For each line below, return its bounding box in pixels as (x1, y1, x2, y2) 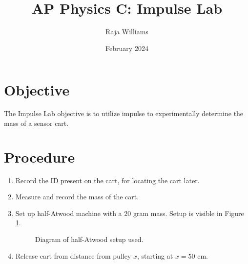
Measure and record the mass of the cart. (15, 192, 139, 202)
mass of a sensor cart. (4, 118, 69, 128)
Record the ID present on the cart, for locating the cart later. (15, 175, 200, 185)
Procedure (4, 146, 75, 167)
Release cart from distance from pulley (15, 250, 131, 261)
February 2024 (105, 43, 148, 53)
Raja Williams (105, 26, 148, 37)
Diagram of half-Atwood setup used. (35, 234, 144, 244)
